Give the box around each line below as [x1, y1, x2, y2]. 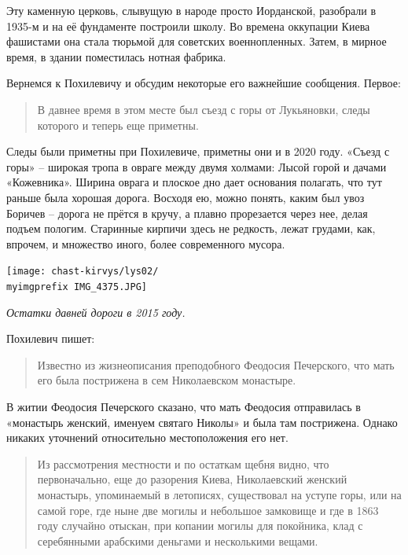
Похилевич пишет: [6, 330, 95, 347]
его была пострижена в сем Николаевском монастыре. [37, 372, 296, 388]
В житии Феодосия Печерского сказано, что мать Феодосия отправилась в [6, 399, 361, 414]
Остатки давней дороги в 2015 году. [6, 303, 186, 320]
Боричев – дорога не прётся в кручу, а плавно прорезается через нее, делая [6, 204, 368, 221]
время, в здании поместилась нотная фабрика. [6, 48, 226, 64]
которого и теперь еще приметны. [37, 116, 199, 133]
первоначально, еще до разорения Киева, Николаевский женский [37, 471, 347, 487]
